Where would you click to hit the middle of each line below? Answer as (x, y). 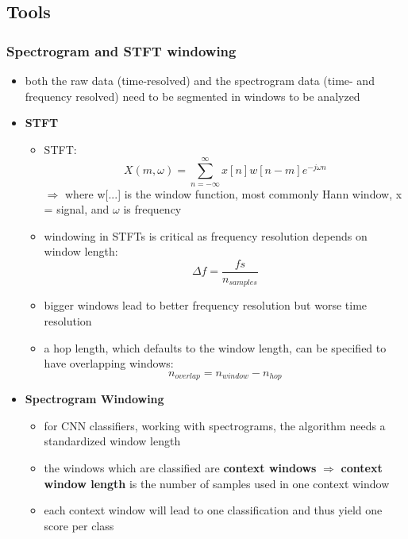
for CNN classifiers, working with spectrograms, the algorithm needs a (215, 425)
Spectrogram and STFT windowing (121, 50)
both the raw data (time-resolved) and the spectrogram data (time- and (200, 80)
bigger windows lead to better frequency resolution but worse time (206, 305)
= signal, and (77, 209)
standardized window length (112, 441)
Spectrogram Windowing (94, 399)
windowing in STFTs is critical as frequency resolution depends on (206, 235)
